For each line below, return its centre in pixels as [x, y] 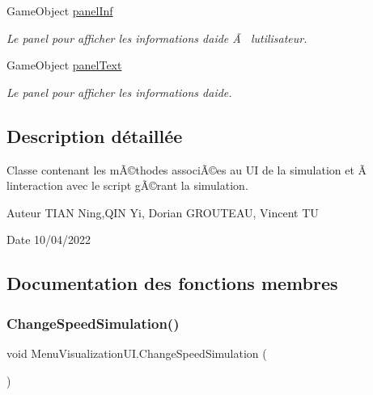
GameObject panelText [64, 65]
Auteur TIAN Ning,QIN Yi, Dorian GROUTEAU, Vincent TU [163, 212]
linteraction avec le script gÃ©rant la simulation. [127, 185]
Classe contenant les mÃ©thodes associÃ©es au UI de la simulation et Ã [187, 169]
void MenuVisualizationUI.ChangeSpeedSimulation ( [137, 353]
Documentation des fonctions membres [172, 283]
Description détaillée [95, 135]
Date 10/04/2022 [49, 240]
